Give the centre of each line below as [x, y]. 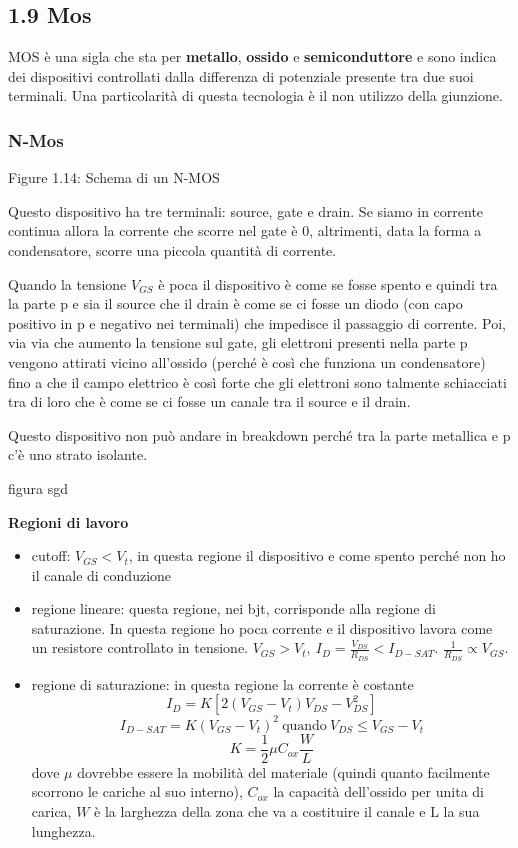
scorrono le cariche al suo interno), [137, 791]
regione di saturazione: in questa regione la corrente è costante [222, 683]
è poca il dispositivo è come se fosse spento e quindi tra [328, 283]
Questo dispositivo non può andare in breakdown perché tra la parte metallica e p [259, 434]
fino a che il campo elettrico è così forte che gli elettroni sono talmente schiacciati [257, 381]
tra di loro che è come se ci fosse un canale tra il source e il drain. [209, 401]
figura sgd [38, 487]
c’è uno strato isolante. [78, 454]
